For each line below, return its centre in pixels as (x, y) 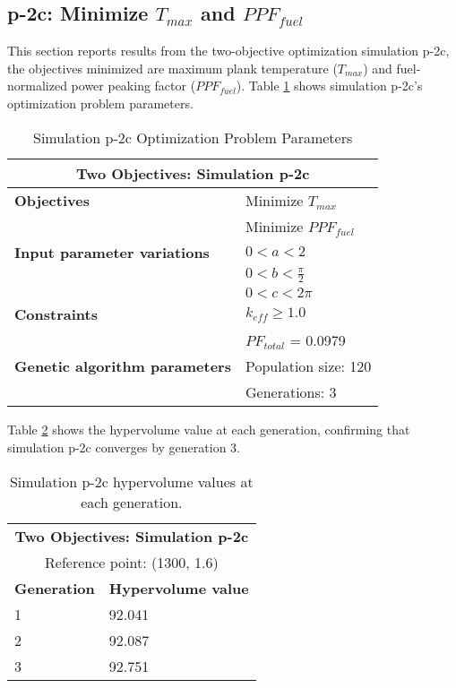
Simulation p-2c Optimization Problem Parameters (193, 137)
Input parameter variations (112, 252)
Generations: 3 (291, 392)
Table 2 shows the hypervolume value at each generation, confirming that (209, 430)
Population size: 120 (308, 366)
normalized (37, 86)
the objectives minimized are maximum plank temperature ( (172, 68)
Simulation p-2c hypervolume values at (131, 481)
